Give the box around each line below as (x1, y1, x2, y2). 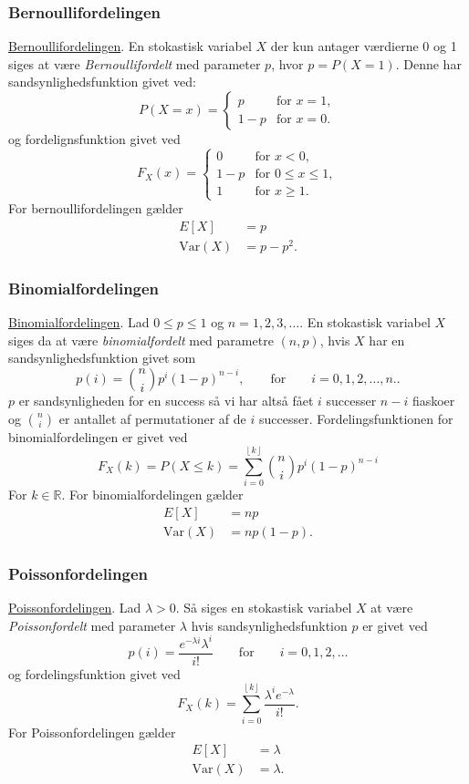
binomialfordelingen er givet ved (8, 427, 188, 446)
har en (369, 330, 405, 349)
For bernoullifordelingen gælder (8, 199, 183, 218)
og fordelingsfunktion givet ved (8, 664, 181, 683)
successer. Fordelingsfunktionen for (258, 408, 453, 428)
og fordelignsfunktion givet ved (8, 129, 181, 148)
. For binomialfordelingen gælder (61, 485, 244, 504)
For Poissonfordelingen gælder (8, 722, 176, 741)
